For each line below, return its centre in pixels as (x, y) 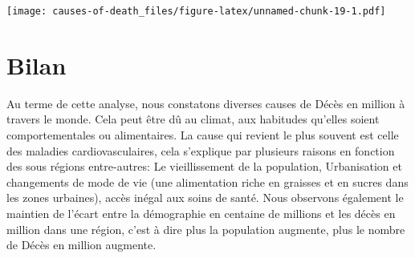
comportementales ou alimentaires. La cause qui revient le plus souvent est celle (203, 134)
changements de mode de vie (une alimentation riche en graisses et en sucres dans (207, 181)
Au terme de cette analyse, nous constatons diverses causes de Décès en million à (206, 103)
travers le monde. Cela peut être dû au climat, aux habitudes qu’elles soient (193, 119)
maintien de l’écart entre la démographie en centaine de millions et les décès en (201, 213)
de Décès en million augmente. (81, 245)
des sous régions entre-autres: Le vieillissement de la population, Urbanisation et (204, 166)
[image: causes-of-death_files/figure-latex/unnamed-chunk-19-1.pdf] (196, 11)
